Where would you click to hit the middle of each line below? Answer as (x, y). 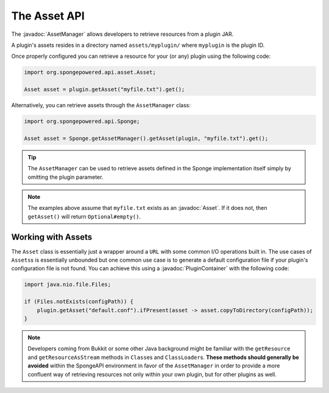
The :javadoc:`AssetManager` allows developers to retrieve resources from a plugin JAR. (122, 34)
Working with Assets (52, 237)
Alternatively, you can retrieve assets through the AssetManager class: (101, 105)
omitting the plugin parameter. (65, 177)
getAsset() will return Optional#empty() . (84, 217)
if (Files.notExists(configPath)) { (79, 302)
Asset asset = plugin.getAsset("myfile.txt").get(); (104, 89)
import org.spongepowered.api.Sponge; (82, 121)
